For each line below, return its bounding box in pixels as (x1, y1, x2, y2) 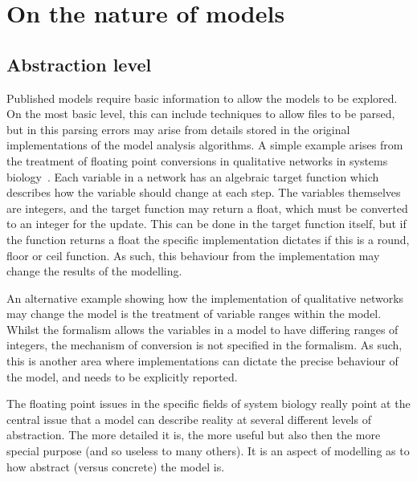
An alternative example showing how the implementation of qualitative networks (6, 289, 404, 306)
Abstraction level (6, 51, 152, 76)
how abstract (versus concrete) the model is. (6, 458, 225, 475)
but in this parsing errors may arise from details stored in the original (6, 120, 350, 137)
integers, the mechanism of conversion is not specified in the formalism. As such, (6, 336, 403, 353)
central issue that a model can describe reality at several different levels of (6, 410, 371, 427)
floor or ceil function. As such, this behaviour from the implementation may (6, 247, 380, 263)
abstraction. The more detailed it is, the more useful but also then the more (6, 426, 381, 443)
